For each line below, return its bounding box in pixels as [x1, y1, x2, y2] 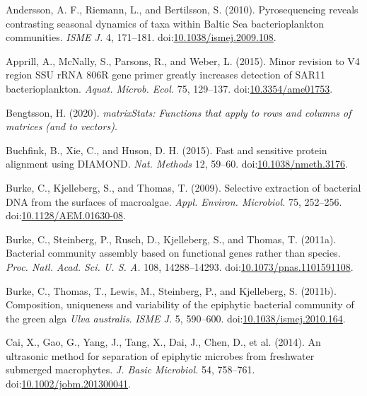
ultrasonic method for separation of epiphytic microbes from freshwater [6, 348, 315, 363]
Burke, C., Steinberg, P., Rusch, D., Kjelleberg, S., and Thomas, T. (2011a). [6, 231, 337, 246]
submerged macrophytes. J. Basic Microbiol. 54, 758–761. [6, 362, 255, 377]
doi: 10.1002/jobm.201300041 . [6, 376, 131, 391]
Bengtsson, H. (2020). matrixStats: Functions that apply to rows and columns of [6, 105, 351, 120]
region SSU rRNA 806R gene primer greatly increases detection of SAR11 [6, 67, 326, 82]
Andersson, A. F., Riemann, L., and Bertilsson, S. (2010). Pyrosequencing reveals [6, 2, 359, 16]
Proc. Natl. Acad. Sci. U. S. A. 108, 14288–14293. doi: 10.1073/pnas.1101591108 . [6, 259, 354, 274]
